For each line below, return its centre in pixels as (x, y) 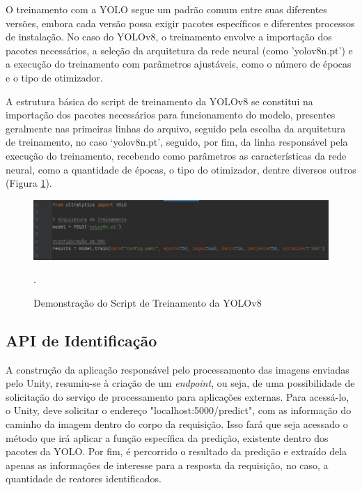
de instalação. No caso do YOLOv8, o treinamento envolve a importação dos (169, 37)
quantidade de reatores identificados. (84, 478)
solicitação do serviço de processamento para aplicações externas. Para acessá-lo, (178, 396)
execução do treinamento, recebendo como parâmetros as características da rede (176, 155)
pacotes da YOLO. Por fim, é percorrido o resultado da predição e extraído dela (176, 451)
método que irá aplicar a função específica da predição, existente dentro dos (167, 437)
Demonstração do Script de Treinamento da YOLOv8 (148, 302)
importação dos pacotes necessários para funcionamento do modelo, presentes (171, 115)
